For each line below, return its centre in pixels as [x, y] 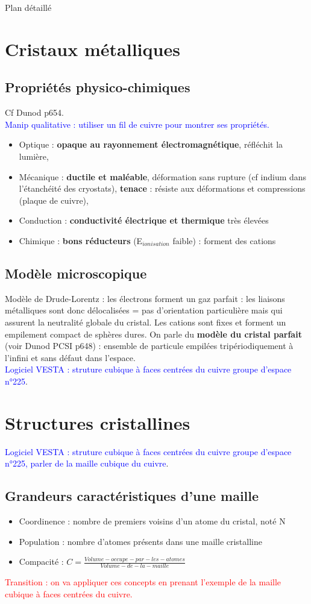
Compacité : [41, 562]
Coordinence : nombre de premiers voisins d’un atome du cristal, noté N [152, 521]
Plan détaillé [28, 7]
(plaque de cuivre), [54, 200]
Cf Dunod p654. [34, 112]
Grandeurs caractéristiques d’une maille [132, 496]
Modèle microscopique [76, 273]
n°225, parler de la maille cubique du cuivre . [87, 463]
